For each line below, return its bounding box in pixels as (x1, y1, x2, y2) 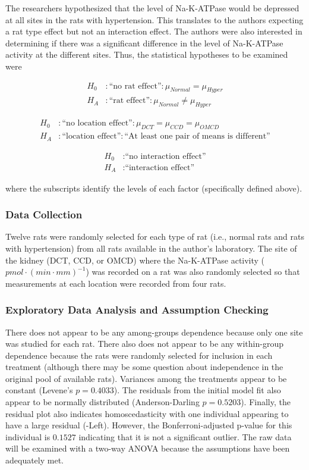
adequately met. (5, 454, 64, 466)
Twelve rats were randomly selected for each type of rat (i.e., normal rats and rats (5, 230, 305, 243)
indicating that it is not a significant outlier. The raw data (78, 430, 292, 443)
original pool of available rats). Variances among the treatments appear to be (5, 372, 287, 384)
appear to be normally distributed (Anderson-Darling (5, 396, 200, 408)
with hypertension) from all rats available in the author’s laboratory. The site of (5, 242, 297, 254)
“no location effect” (62, 119, 133, 128)
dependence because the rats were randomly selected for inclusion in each (5, 349, 273, 361)
